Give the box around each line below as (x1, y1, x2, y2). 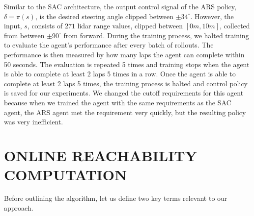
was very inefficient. (4, 117, 63, 127)
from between (4, 30, 45, 40)
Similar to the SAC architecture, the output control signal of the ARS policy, (4, 1, 236, 11)
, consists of (27, 21, 63, 31)
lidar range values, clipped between (77, 21, 183, 31)
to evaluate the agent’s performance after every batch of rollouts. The (4, 40, 214, 50)
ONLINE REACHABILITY (4, 145, 198, 165)
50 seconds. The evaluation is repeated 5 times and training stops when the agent (4, 59, 250, 69)
